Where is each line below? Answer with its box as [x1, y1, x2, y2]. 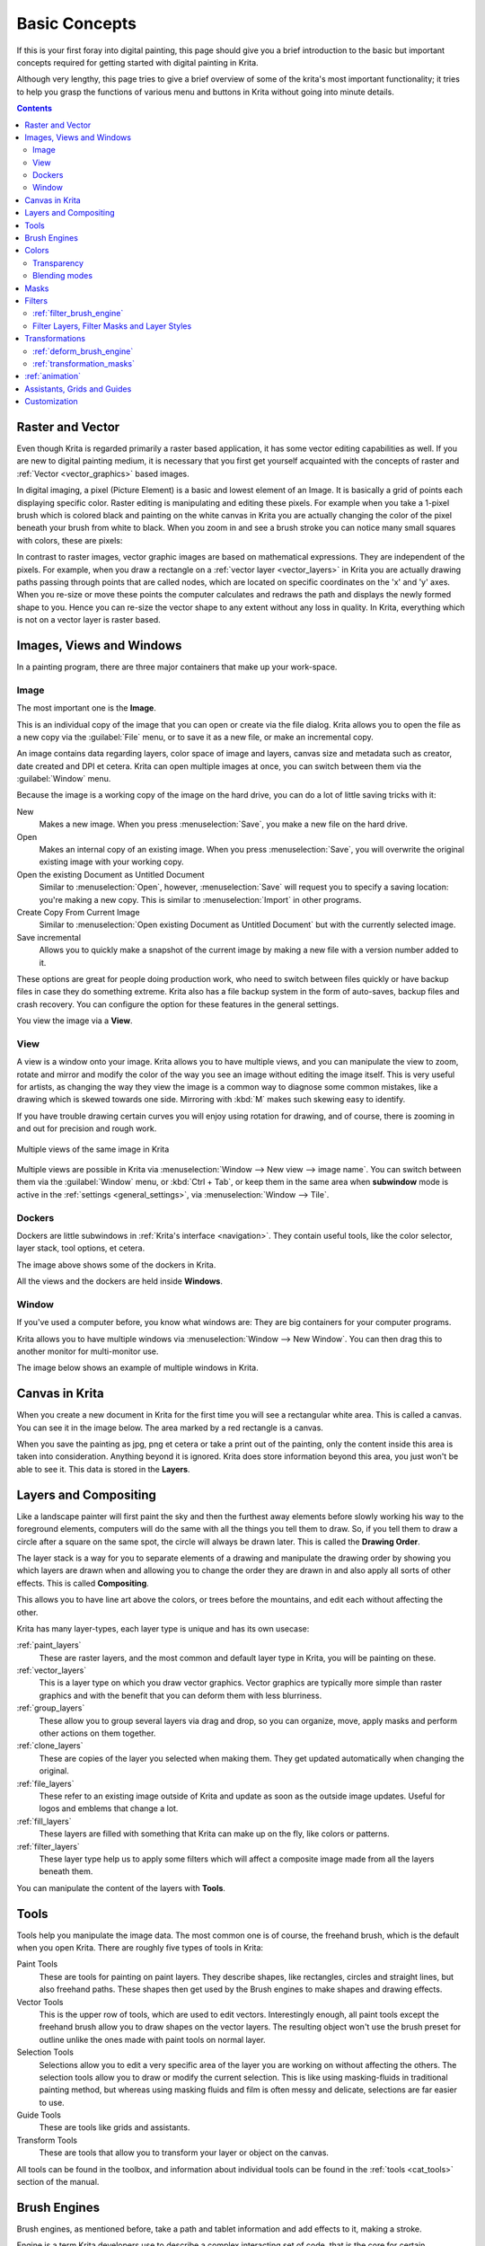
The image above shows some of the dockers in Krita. [16, 1259, 216, 1270]
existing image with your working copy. [39, 856, 184, 867]
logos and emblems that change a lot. [39, 1803, 179, 1814]
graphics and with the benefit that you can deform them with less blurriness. [39, 1690, 322, 1701]
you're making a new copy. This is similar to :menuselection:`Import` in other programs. [39, 894, 362, 905]
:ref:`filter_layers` [16, 1841, 80, 1852]
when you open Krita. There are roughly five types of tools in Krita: [16, 1942, 264, 1953]
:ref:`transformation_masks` [32, 358, 135, 368]
